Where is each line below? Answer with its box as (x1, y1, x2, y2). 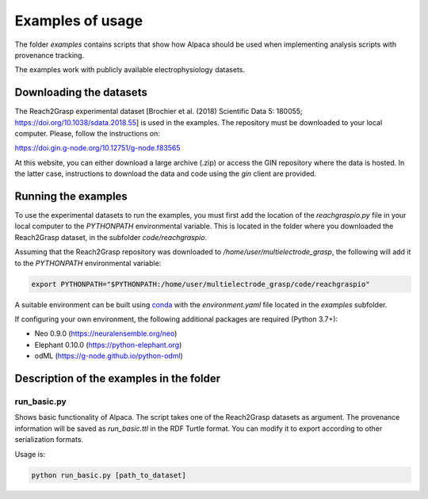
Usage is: (14, 449, 46, 459)
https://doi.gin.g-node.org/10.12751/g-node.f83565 (14, 143, 182, 153)
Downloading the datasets (14, 86, 148, 99)
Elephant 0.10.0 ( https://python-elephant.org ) (34, 340, 182, 349)
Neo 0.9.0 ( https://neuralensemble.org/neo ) (34, 329, 178, 338)
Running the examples (14, 190, 128, 203)
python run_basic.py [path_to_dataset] (31, 470, 186, 479)
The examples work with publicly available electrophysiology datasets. (14, 65, 246, 74)
